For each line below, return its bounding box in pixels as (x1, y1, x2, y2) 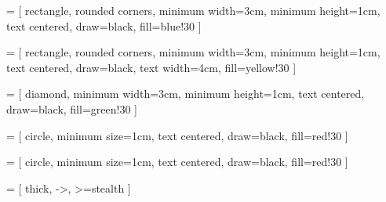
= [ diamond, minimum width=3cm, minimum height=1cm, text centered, (6, 85, 365, 102)
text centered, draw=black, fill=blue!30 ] (6, 17, 202, 34)
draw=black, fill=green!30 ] (6, 100, 137, 117)
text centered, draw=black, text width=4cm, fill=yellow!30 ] (6, 59, 297, 75)
